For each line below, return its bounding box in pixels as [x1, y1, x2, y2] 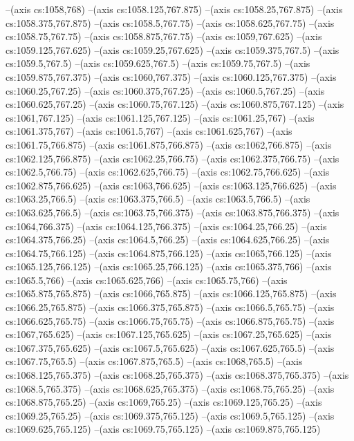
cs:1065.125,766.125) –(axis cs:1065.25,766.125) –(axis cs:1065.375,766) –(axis [6, 259, 332, 274]
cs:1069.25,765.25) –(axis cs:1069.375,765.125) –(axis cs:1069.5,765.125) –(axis [6, 408, 335, 422]
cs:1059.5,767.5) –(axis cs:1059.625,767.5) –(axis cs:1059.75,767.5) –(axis [6, 56, 310, 71]
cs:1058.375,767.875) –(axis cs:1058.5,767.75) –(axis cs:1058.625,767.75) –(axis [6, 15, 335, 30]
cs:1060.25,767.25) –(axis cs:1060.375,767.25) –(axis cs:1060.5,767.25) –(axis [6, 83, 325, 97]
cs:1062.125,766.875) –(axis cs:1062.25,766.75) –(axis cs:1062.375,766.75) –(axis [6, 151, 339, 165]
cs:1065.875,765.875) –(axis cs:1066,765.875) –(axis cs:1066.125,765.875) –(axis [6, 286, 337, 301]
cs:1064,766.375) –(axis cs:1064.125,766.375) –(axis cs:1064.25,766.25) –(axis [6, 218, 327, 233]
